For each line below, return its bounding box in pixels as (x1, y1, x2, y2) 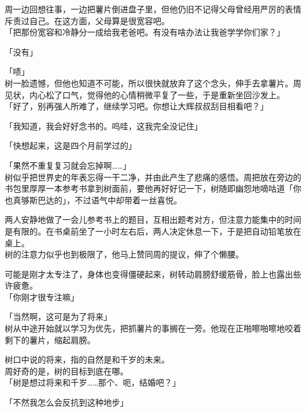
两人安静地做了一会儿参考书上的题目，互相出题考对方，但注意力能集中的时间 (5, 213, 301, 226)
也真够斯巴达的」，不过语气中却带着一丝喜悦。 (5, 193, 182, 206)
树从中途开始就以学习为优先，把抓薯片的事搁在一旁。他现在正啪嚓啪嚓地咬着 (5, 322, 301, 334)
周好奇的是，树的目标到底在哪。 (5, 364, 128, 377)
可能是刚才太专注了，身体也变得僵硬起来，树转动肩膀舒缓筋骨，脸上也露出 (5, 267, 293, 280)
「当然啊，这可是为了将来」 (5, 310, 112, 323)
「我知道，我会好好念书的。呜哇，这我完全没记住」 (5, 119, 202, 132)
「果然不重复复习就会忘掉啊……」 (5, 159, 131, 171)
